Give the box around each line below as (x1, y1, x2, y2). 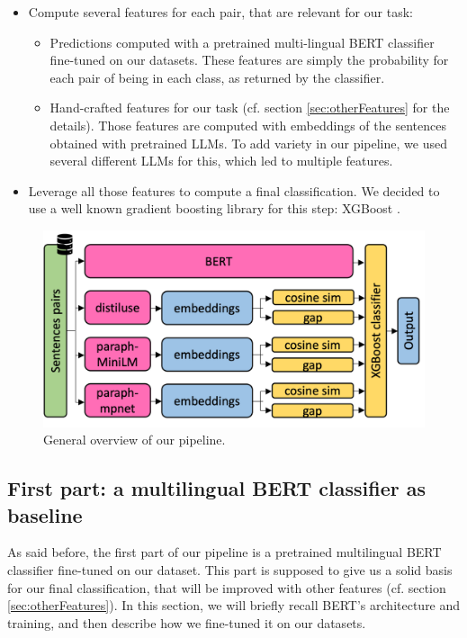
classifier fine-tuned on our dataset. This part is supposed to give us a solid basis (7, 560, 453, 579)
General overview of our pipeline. (43, 430, 226, 449)
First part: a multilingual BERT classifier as (7, 474, 426, 502)
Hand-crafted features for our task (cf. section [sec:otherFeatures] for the (49, 98, 450, 117)
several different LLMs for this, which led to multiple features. (49, 151, 393, 170)
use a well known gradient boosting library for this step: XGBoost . (28, 199, 400, 218)
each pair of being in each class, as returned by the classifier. (49, 67, 385, 86)
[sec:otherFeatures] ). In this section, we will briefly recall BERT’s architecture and (7, 596, 461, 615)
